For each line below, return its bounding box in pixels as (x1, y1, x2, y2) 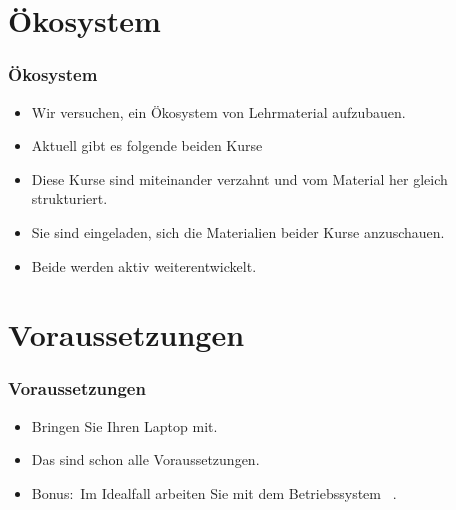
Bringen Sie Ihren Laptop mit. (31, 415, 218, 436)
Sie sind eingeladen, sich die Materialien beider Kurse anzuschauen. (31, 221, 445, 242)
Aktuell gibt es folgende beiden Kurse (31, 135, 263, 156)
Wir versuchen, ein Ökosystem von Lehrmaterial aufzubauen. (31, 101, 406, 122)
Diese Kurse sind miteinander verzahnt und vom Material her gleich (31, 168, 448, 189)
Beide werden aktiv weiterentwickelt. (31, 255, 257, 276)
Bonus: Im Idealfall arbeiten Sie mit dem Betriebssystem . (31, 482, 397, 503)
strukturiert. (31, 188, 108, 209)
